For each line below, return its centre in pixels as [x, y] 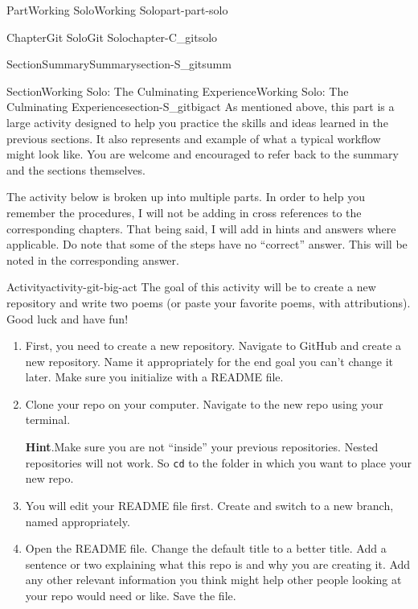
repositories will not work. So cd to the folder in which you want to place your [218, 462]
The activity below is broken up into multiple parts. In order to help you [186, 197]
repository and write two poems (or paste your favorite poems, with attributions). [209, 302]
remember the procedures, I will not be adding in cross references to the [184, 212]
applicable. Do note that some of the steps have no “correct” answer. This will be [207, 244]
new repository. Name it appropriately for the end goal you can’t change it [209, 361]
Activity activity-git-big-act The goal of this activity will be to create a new [191, 287]
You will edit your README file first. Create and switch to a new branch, [209, 505]
